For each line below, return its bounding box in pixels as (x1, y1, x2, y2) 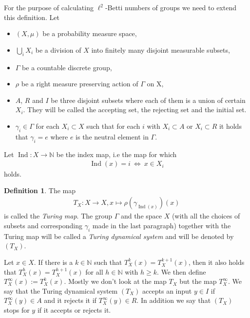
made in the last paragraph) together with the (92, 220, 231, 230)
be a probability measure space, (42, 28, 137, 39)
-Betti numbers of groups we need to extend (105, 2, 236, 12)
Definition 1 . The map (4, 185, 76, 195)
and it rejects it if (44, 295, 96, 305)
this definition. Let (4, 12, 59, 22)
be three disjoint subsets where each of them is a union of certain (51, 95, 246, 105)
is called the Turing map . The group (4, 211, 112, 221)
